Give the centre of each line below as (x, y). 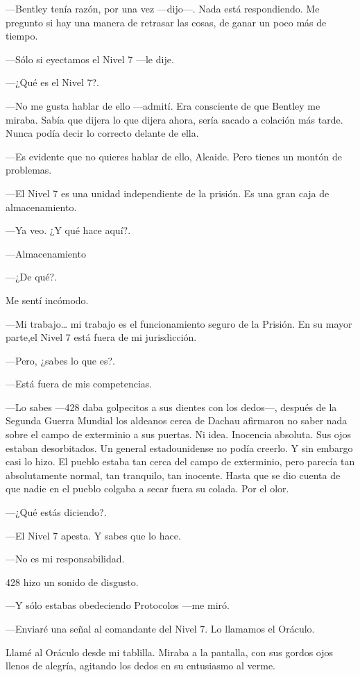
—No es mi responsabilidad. (65, 559)
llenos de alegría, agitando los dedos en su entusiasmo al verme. (141, 666)
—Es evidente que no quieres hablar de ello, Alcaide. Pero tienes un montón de (174, 156)
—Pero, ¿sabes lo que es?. (60, 360)
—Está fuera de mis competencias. (79, 384)
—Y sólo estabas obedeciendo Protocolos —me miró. (118, 605)
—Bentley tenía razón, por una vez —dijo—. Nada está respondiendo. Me (163, 8)
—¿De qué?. (32, 277)
